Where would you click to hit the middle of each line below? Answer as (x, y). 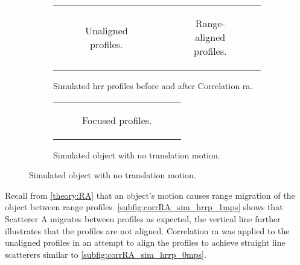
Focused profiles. (117, 120)
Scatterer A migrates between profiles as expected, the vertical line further (143, 218)
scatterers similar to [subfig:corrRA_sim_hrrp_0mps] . (106, 254)
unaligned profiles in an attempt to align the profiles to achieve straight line (145, 242)
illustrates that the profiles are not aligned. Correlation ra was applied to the (147, 230)
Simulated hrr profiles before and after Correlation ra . (153, 86)
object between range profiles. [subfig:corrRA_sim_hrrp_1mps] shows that (144, 207)
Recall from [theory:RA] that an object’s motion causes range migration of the (150, 195)
